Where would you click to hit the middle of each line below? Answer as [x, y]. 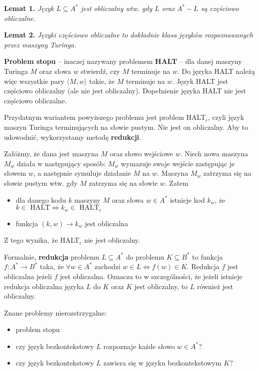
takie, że [102, 81]
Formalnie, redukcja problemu [52, 256]
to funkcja [207, 256]
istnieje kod [188, 199]
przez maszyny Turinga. [40, 44]
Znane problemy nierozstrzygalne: [55, 312]
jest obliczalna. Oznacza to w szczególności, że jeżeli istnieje [151, 276]
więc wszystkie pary [34, 81]
